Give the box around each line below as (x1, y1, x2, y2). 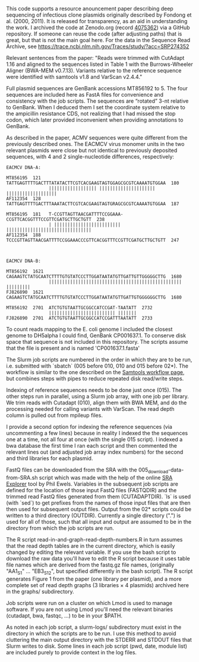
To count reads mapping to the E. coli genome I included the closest (6, 326, 173, 332)
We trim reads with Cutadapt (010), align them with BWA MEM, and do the (6, 399, 187, 406)
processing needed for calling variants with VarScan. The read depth (6, 406, 175, 412)
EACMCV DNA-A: (6, 164, 42, 170)
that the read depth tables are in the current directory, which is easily (6, 542, 175, 549)
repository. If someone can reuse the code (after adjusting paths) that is (6, 30, 182, 37)
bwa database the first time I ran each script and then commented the (6, 442, 177, 449)
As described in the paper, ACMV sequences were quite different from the (6, 134, 188, 141)
